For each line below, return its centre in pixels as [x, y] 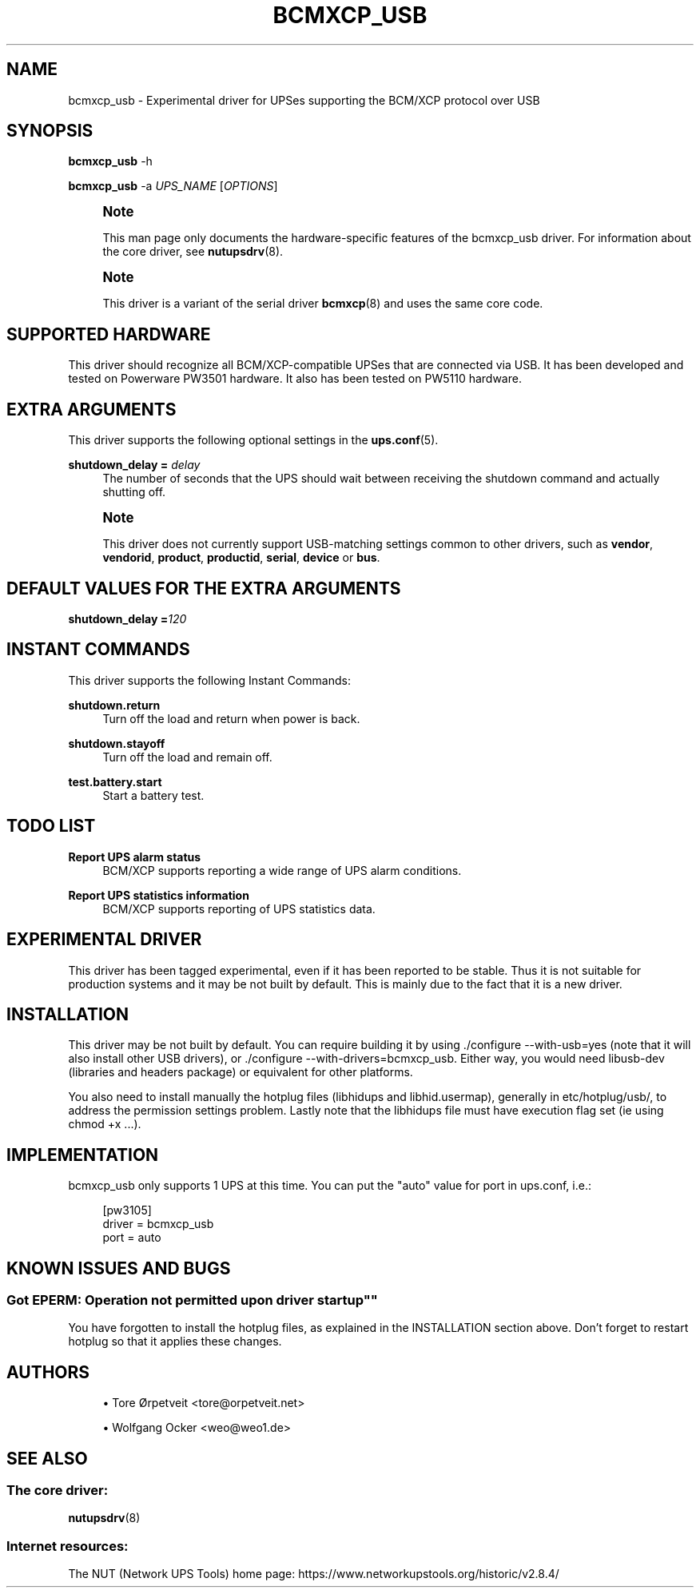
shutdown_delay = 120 [127, 618]
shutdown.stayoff [117, 743]
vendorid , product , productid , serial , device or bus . [241, 558]
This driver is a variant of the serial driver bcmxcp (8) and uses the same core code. [323, 304]
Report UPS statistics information [159, 895]
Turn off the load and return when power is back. [231, 718]
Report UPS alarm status [135, 857]
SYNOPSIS [50, 131]
